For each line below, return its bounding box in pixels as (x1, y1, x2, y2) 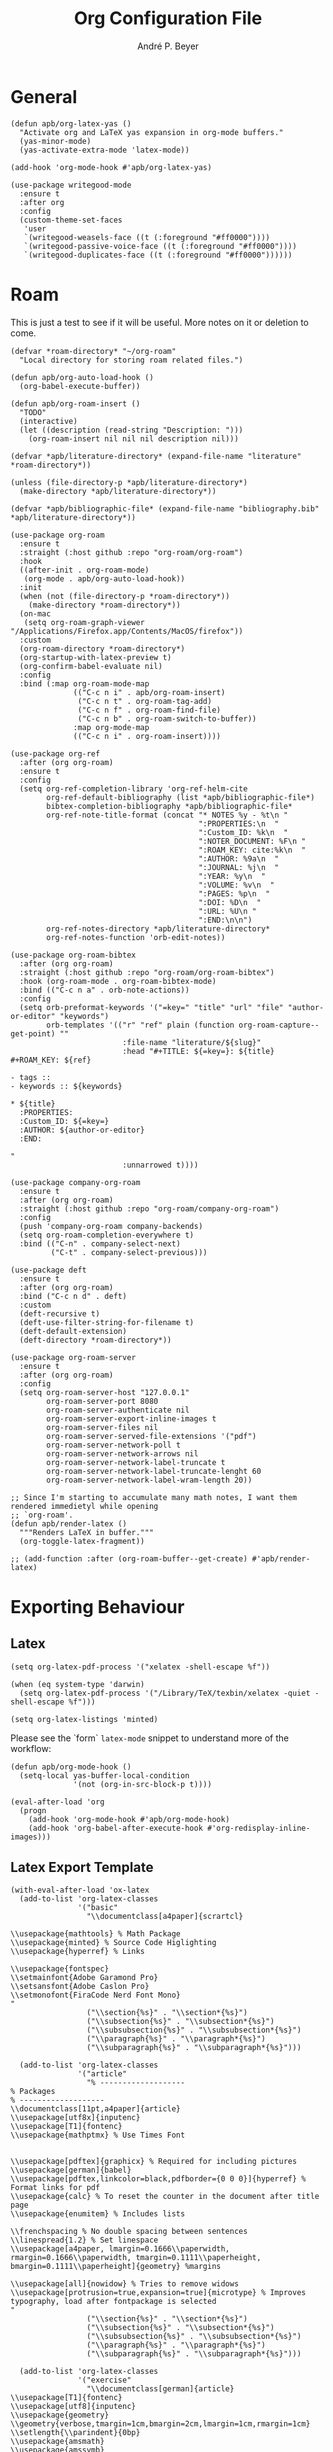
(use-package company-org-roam (10, 1177, 141, 1187)
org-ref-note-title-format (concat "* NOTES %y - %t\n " (46, 810, 288, 820)
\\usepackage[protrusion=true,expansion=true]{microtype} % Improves (10, 2288, 307, 2298)
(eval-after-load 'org (10, 1797, 105, 1807)
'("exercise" (77, 2375, 132, 2386)
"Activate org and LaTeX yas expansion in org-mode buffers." (19, 127, 284, 137)
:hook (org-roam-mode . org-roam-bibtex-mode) (19, 976, 217, 986)
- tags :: (10, 1072, 52, 1082)
